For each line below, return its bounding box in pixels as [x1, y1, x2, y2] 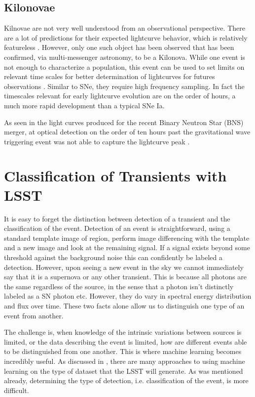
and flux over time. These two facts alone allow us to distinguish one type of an [4, 300, 245, 310]
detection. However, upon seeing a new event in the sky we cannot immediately [4, 262, 244, 272]
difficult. [4, 385, 29, 395]
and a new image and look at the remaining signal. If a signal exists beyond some [4, 242, 250, 253]
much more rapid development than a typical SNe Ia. [4, 100, 165, 110]
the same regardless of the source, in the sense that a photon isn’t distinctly [4, 281, 234, 291]
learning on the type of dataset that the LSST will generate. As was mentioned [4, 365, 243, 376]
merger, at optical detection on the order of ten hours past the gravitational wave [4, 127, 251, 137]
